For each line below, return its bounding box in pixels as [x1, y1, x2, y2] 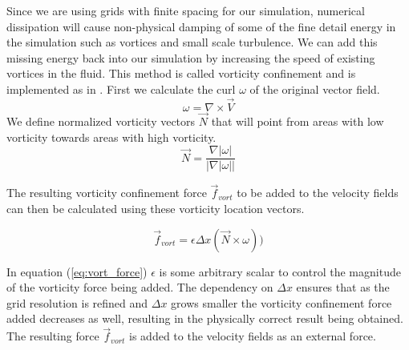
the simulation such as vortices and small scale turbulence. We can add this [6, 34, 378, 50]
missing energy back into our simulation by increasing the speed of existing [6, 49, 375, 66]
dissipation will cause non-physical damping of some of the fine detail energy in [6, 18, 396, 34]
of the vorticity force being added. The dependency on [6, 279, 273, 296]
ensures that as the [296, 279, 390, 296]
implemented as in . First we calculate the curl [6, 80, 236, 97]
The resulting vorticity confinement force [6, 184, 207, 201]
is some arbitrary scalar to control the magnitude [159, 263, 401, 280]
